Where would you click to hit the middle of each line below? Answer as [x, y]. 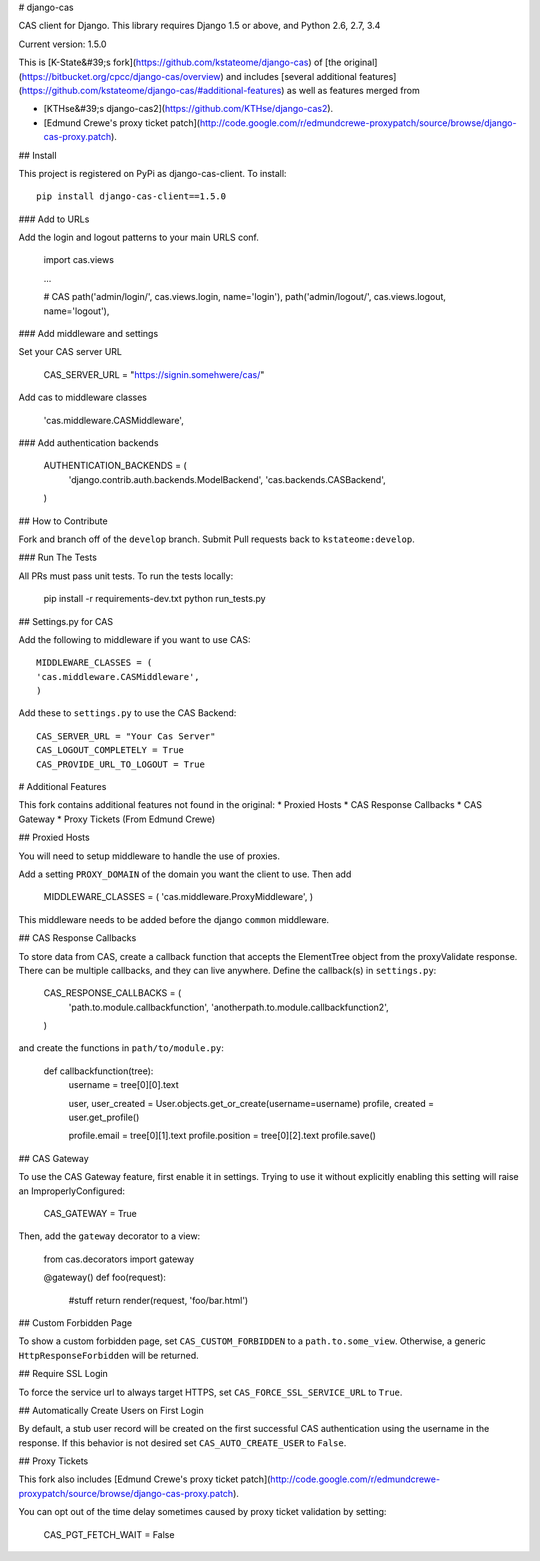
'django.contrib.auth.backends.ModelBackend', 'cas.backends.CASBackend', [227, 479]
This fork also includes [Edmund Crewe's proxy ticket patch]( [144, 1479]
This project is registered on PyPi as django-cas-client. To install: [152, 173]
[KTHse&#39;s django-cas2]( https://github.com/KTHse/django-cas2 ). [188, 109]
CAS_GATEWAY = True [90, 1213]
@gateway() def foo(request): [105, 1277]
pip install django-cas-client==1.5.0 [131, 196]
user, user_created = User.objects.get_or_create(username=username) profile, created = [251, 1103]
